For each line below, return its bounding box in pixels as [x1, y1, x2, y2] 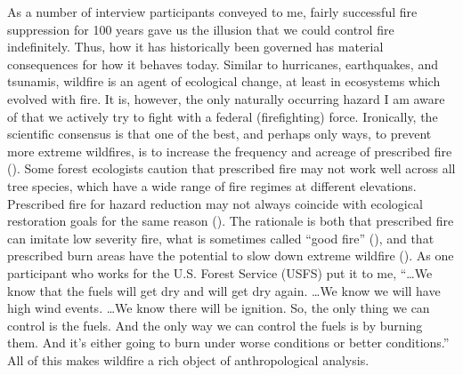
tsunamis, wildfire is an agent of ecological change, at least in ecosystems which [7, 72, 441, 91]
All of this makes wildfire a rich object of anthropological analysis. [7, 350, 370, 369]
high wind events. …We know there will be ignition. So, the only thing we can [7, 299, 430, 317]
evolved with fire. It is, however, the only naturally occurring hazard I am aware [7, 89, 445, 108]
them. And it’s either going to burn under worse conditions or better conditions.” [7, 333, 450, 352]
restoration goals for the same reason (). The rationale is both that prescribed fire [7, 211, 454, 230]
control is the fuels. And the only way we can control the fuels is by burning [7, 315, 423, 334]
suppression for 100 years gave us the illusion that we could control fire [7, 20, 394, 38]
